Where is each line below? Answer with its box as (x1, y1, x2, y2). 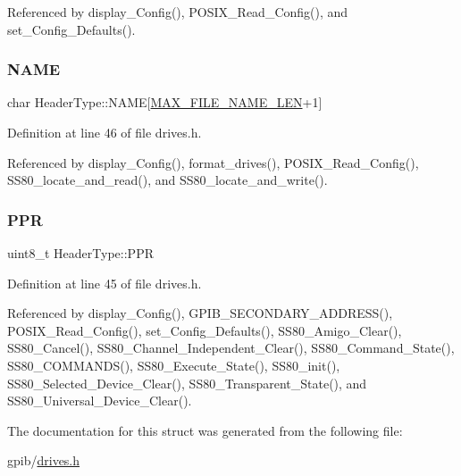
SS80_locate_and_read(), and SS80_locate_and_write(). (7, 171, 328, 189)
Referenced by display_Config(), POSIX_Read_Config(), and (7, 3, 348, 21)
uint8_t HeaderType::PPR (7, 244, 154, 262)
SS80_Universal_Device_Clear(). (7, 391, 192, 410)
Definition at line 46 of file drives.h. (7, 123, 202, 141)
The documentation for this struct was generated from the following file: (7, 421, 403, 439)
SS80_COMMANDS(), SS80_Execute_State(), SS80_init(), (7, 355, 340, 374)
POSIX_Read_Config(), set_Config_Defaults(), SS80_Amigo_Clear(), (7, 321, 402, 339)
